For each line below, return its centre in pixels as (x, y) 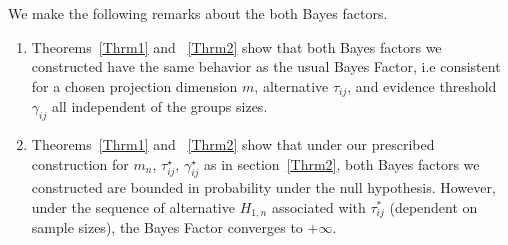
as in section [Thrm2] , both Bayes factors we (342, 163)
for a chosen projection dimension (134, 85)
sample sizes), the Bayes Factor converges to (167, 227)
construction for (80, 163)
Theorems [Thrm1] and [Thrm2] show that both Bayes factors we (236, 46)
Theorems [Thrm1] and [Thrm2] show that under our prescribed (233, 144)
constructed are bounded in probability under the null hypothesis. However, (263, 187)
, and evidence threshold (422, 85)
